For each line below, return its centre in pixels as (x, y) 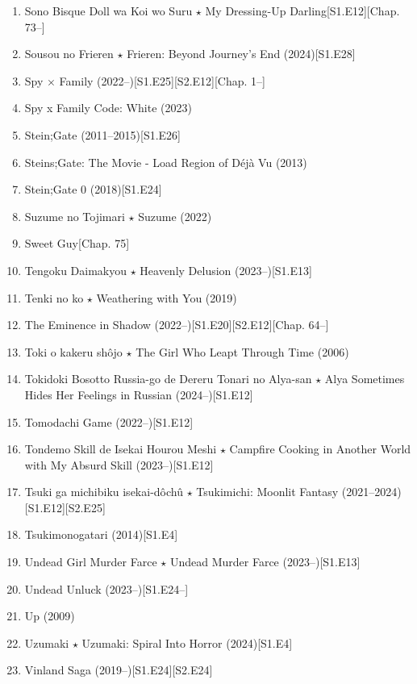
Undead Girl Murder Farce (91, 562)
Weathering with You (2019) (167, 297)
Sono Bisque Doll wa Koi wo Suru (108, 10)
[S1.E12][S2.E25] (65, 507)
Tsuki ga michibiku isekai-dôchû (104, 492)
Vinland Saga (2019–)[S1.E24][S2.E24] (119, 670)
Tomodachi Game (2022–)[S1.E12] (109, 421)
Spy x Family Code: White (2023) (108, 108)
